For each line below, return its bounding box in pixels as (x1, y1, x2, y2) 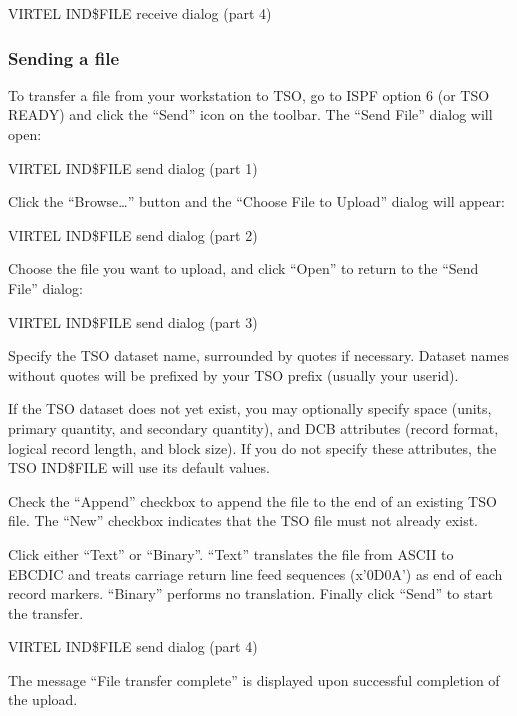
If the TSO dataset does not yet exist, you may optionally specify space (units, (8, 398, 492, 419)
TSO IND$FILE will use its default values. (8, 457, 270, 478)
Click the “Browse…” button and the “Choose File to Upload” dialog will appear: (8, 191, 505, 212)
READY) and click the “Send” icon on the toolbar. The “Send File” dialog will (8, 104, 493, 125)
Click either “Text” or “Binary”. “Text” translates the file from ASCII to (8, 543, 454, 564)
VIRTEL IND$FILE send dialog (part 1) (8, 157, 258, 178)
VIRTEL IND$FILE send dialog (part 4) (8, 636, 258, 657)
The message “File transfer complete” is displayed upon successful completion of (8, 669, 500, 690)
